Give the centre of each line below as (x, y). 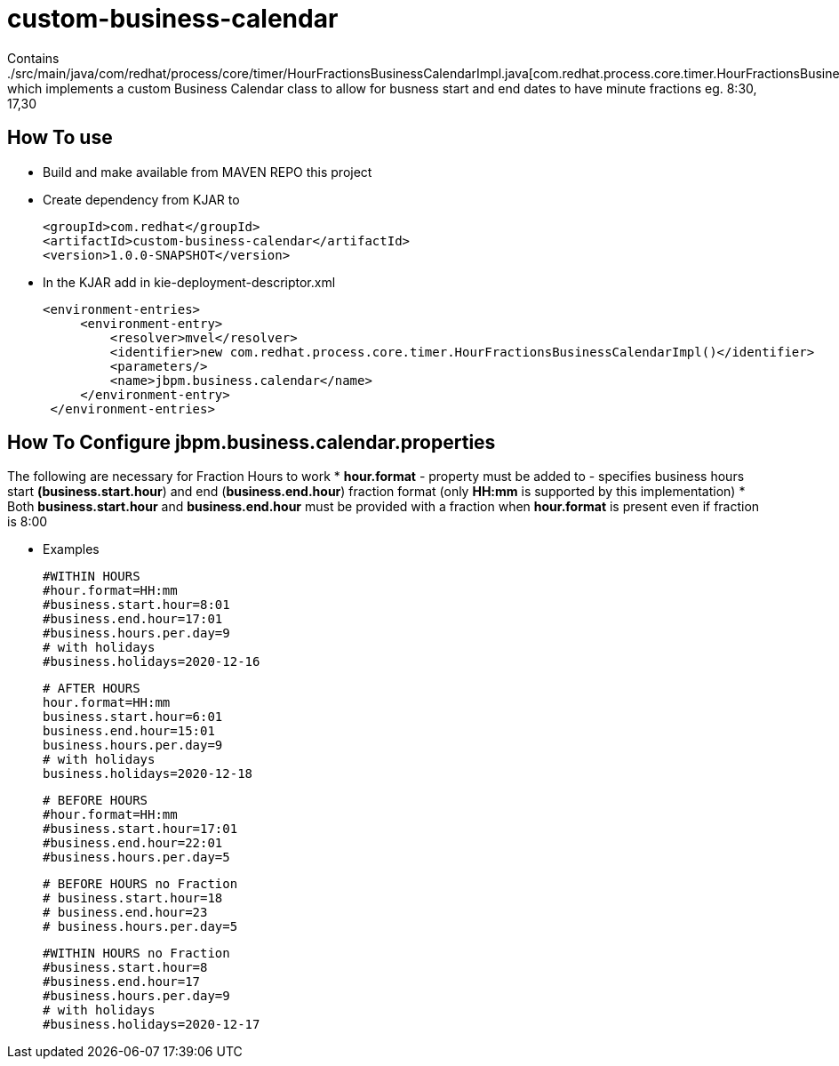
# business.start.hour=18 (133, 898)
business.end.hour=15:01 (129, 731)
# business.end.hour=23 (125, 913)
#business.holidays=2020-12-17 (152, 1025)
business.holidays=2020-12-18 (148, 774)
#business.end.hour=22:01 (133, 843)
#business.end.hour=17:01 (133, 619)
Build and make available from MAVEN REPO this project (208, 172)
